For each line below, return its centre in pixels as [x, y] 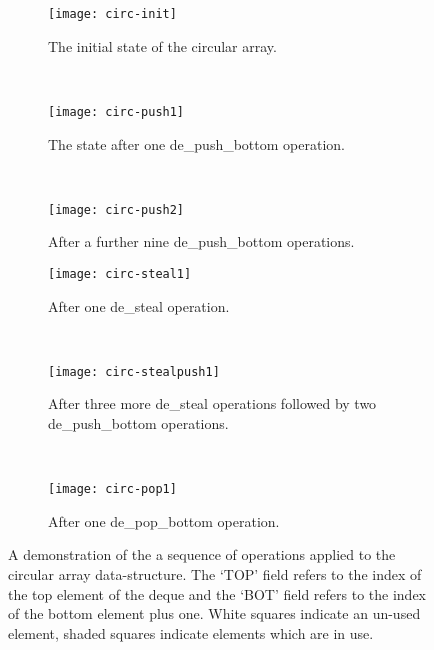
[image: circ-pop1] [112, 489]
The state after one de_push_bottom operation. [196, 143]
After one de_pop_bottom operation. [164, 520]
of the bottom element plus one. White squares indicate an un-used [214, 613]
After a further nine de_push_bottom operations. [201, 241]
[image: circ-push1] [116, 111]
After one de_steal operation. [139, 305]
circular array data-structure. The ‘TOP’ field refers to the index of [215, 574]
